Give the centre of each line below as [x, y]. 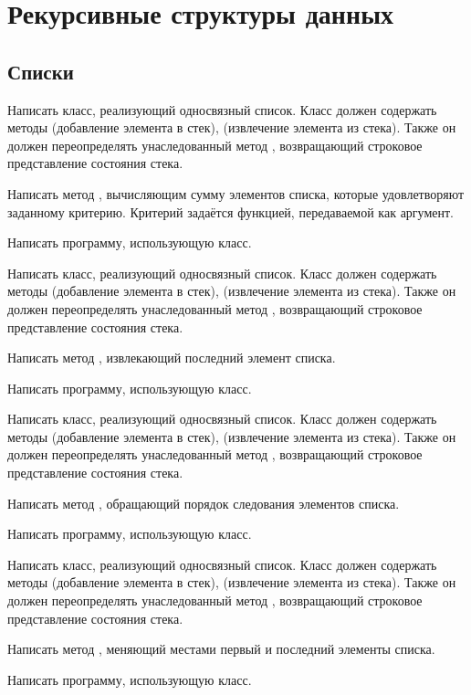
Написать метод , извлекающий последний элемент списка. [172, 358]
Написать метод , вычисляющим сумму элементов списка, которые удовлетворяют [236, 193]
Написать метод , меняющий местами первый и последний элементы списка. [221, 649]
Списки [41, 71]
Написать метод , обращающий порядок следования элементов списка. [204, 503]
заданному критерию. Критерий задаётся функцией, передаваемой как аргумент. [230, 211]
